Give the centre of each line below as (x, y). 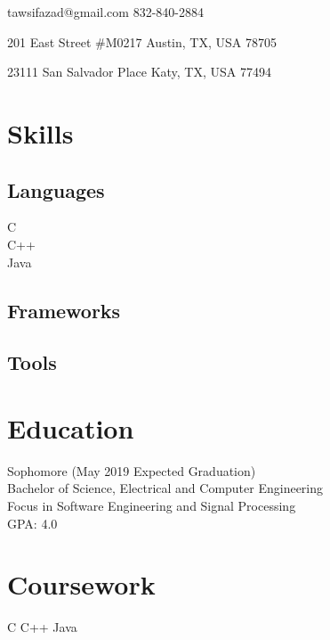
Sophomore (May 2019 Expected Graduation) (132, 470)
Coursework (81, 584)
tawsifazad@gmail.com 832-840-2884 (105, 12)
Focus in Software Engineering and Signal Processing (152, 506)
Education (71, 427)
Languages (56, 189)
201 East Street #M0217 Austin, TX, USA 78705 (142, 41)
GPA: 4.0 (32, 523)
